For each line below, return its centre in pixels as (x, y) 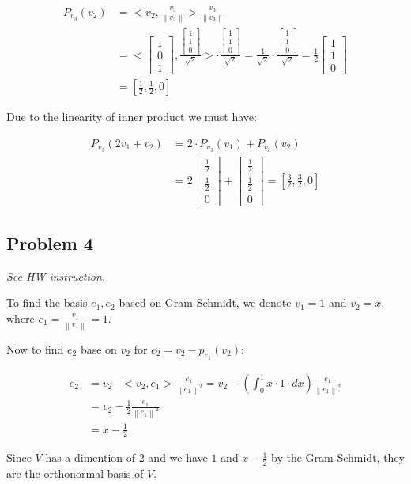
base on (98, 348)
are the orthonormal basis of (75, 473)
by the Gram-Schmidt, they (338, 458)
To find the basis (47, 302)
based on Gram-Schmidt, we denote (205, 302)
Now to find (35, 348)
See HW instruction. (56, 276)
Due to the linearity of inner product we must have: (132, 117)
